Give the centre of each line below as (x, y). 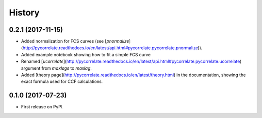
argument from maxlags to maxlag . (57, 68)
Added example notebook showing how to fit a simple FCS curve (86, 54)
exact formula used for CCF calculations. (62, 81)
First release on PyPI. (42, 107)
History (24, 13)
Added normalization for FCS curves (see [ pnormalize (75, 41)
